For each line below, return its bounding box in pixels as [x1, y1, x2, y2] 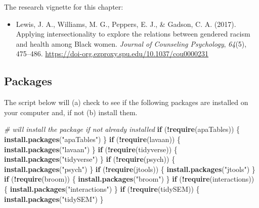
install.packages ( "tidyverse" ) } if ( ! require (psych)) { [4, 154, 176, 164]
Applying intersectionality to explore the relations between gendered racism [16, 28, 250, 39]
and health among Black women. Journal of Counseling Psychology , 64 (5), [16, 38, 247, 49]
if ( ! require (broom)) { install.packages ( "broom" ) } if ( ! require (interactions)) [4, 174, 254, 184]
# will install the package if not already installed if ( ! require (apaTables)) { [4, 124, 240, 134]
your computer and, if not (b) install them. [4, 107, 138, 117]
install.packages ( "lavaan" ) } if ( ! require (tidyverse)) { [4, 144, 178, 154]
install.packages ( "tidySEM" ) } [4, 193, 104, 204]
